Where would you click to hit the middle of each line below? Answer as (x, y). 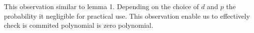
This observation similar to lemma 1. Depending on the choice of (101, 6)
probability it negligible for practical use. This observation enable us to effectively (127, 16)
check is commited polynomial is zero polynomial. (79, 25)
